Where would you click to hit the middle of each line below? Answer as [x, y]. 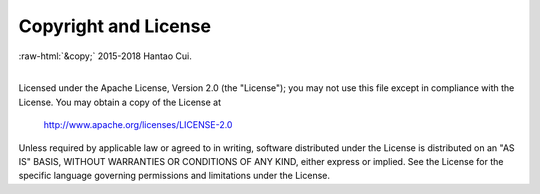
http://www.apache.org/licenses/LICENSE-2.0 [138, 125]
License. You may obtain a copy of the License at [120, 102]
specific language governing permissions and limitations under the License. [174, 176]
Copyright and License [115, 26]
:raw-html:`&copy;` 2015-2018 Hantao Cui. [105, 56]
